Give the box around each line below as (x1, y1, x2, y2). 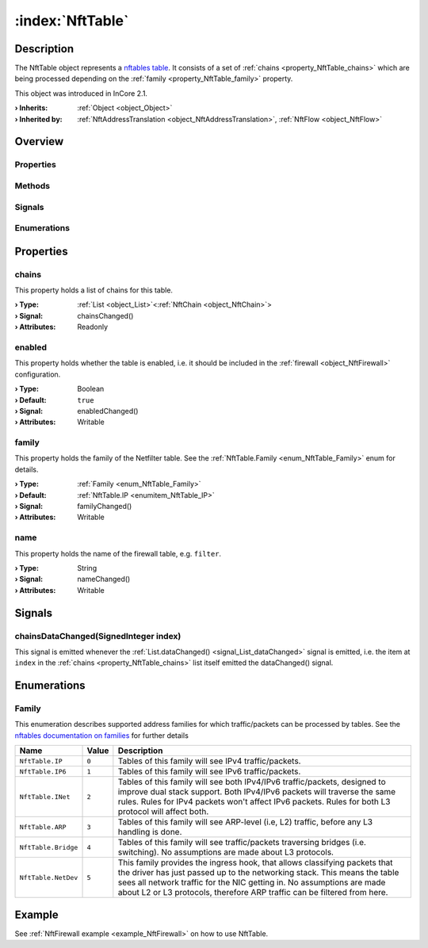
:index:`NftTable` (14, 12, 129, 29)
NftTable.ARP (19, 823, 67, 831)
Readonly (77, 322, 109, 332)
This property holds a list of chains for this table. (14, 285, 174, 295)
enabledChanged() (77, 406, 139, 415)
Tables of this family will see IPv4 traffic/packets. (117, 755, 301, 766)
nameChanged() (77, 575, 131, 584)
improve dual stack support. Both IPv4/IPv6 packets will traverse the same (117, 786, 396, 797)
